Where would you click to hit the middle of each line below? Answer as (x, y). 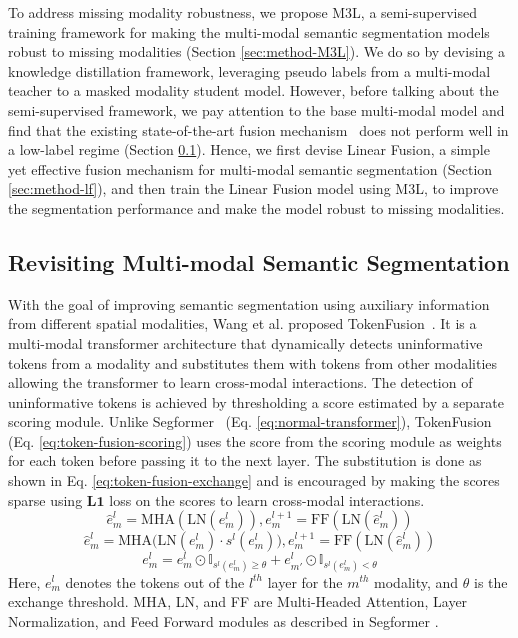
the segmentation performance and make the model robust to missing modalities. (256, 207)
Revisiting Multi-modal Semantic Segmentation (259, 261)
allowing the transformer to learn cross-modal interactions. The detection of (240, 382)
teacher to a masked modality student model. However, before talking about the (253, 90)
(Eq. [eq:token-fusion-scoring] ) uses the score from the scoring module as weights (255, 440)
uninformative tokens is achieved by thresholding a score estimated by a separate (256, 401)
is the (491, 581)
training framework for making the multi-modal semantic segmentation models (249, 31)
